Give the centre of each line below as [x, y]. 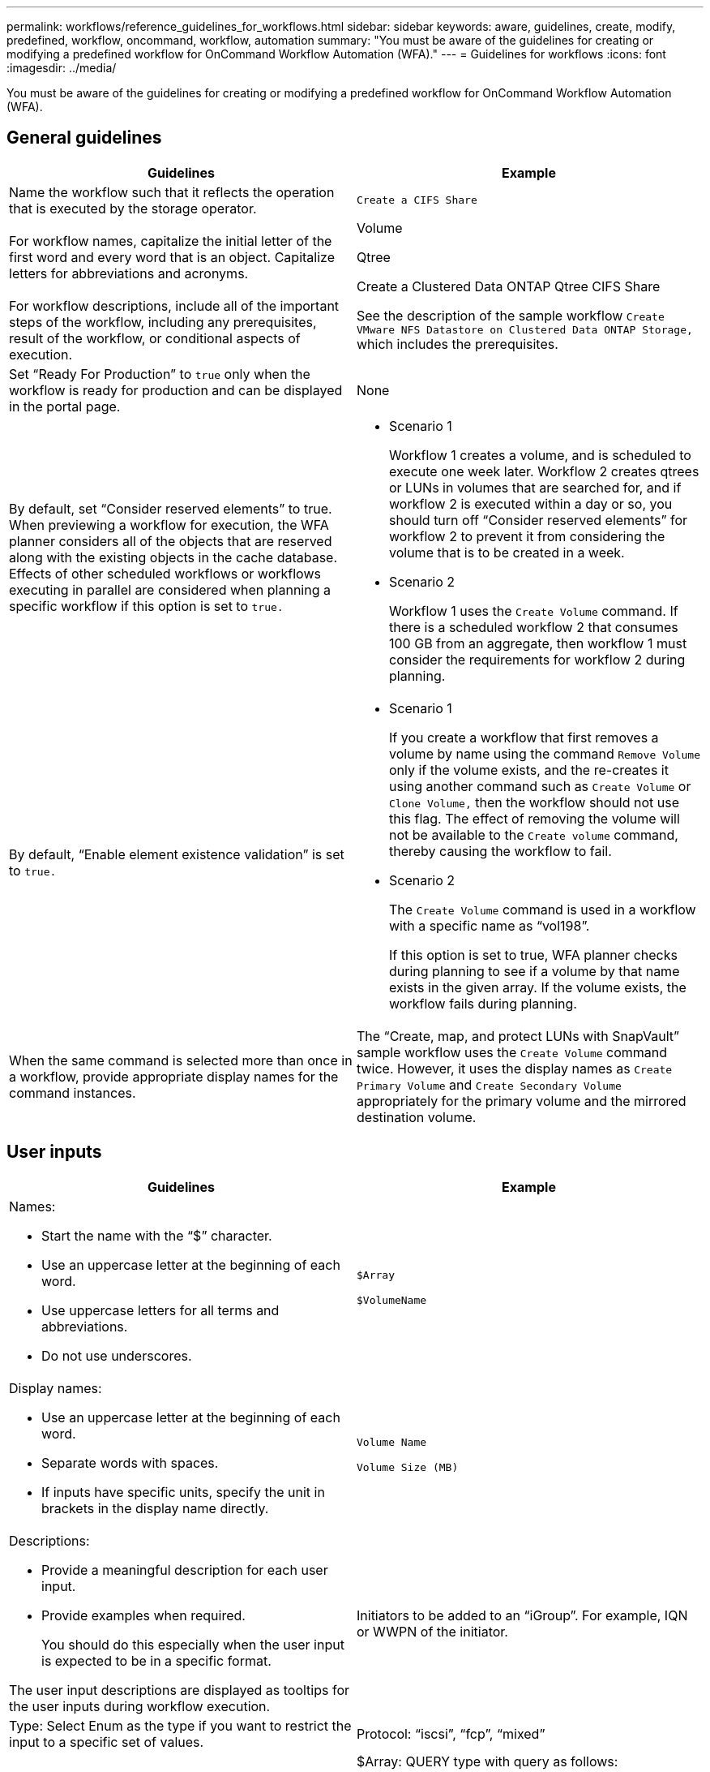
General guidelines [84, 138]
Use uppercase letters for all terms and [160, 1310]
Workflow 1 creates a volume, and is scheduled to [540, 455]
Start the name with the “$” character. [157, 1235]
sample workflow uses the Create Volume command [512, 1052]
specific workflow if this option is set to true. [146, 606]
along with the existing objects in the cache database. [173, 557]
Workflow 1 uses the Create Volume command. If [534, 611]
